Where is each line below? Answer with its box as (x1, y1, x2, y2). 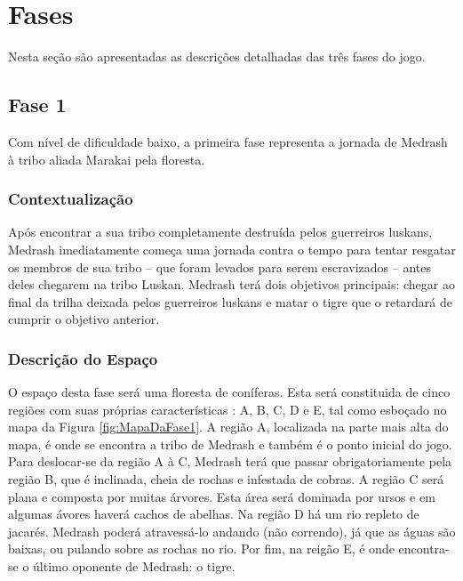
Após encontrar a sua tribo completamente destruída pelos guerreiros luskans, (8, 222, 433, 241)
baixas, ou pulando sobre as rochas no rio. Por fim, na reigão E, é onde (8, 539, 395, 558)
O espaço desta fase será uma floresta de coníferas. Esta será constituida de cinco (8, 383, 451, 401)
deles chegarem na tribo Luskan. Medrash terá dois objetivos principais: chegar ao (8, 275, 455, 294)
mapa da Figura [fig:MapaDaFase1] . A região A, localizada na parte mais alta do (8, 417, 449, 436)
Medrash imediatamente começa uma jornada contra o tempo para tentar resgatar (8, 239, 456, 258)
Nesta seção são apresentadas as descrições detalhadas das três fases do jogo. (8, 47, 426, 66)
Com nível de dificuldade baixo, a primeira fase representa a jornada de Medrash (8, 132, 448, 150)
